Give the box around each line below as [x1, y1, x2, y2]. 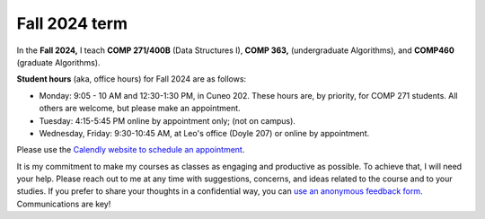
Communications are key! [16, 198, 111, 209]
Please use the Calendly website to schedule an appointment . [16, 145, 245, 155]
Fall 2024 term [16, 13, 128, 33]
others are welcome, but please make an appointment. [39, 103, 242, 114]
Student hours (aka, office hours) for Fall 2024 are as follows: [16, 74, 247, 84]
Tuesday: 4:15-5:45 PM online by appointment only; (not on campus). [39, 115, 296, 126]
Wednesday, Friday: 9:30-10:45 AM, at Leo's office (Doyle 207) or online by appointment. [39, 127, 370, 138]
